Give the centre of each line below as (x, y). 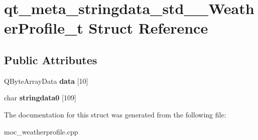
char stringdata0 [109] (40, 98)
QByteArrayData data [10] (46, 81)
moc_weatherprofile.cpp (41, 131)
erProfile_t (44, 28)
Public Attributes (51, 59)
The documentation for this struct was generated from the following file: (115, 114)
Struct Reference (148, 28)
